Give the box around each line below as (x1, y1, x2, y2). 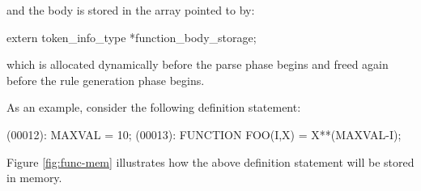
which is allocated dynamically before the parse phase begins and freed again (6, 56, 389, 73)
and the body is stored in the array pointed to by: (6, 2, 255, 18)
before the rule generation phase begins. (6, 71, 205, 88)
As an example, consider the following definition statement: (6, 99, 301, 116)
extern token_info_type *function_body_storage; (6, 28, 257, 45)
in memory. (6, 169, 62, 186)
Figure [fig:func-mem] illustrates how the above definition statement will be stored (6, 153, 415, 170)
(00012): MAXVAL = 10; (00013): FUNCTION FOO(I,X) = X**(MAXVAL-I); (6, 125, 402, 142)
